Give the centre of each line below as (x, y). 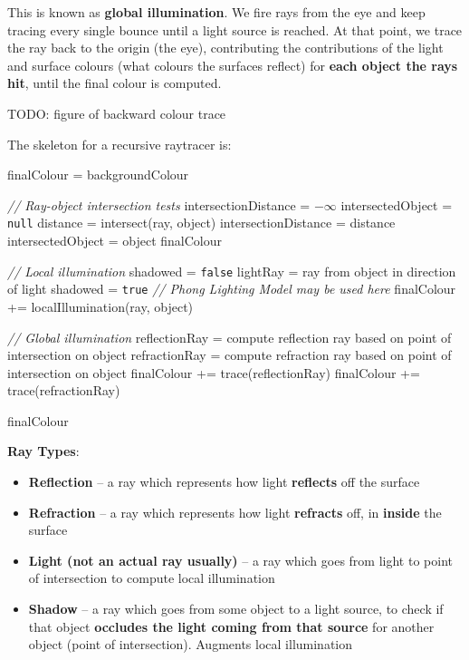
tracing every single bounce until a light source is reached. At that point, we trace (235, 29)
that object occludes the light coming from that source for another (231, 626)
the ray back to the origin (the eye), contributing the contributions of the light (225, 48)
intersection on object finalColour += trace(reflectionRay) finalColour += (214, 372)
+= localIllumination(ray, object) (100, 306)
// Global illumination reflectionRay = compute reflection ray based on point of (230, 337)
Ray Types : (43, 451)
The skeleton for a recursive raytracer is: (120, 144)
